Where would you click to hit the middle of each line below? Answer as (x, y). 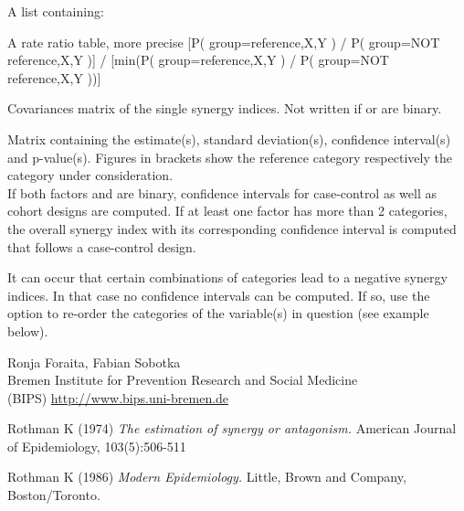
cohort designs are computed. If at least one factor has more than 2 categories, (227, 211)
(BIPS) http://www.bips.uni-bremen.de (118, 397)
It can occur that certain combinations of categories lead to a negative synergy (227, 277)
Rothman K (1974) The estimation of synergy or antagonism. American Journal (232, 428)
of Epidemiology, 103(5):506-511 (97, 446)
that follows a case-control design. (102, 246)
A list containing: (56, 11)
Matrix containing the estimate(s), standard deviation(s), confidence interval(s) (229, 138)
